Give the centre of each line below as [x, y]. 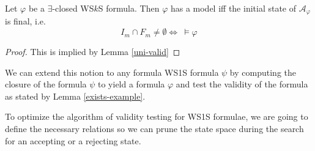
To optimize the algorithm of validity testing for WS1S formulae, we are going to [157, 116]
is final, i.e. [25, 21]
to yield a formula [132, 84]
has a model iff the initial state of [233, 8]
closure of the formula [46, 84]
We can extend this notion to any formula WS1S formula [112, 72]
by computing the [263, 72]
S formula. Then [129, 8]
